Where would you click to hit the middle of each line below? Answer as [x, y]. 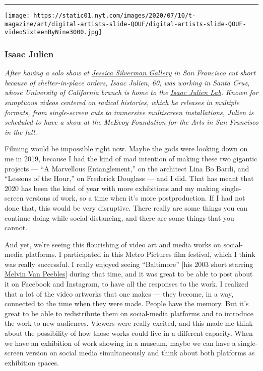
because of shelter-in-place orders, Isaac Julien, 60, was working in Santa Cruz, [127, 82]
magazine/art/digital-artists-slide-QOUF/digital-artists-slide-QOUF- [125, 24]
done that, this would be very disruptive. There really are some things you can [126, 207]
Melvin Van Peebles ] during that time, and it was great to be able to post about [129, 274]
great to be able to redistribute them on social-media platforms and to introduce [129, 313]
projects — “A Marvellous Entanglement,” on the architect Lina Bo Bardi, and [127, 168]
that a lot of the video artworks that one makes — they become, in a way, [119, 293]
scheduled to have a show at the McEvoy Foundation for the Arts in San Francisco [131, 122]
